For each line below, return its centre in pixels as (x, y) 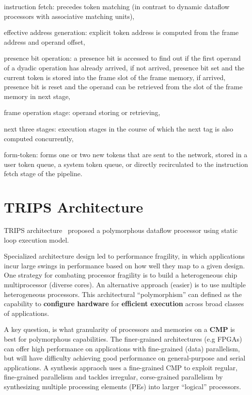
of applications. (27, 313)
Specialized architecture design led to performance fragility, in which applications (124, 256)
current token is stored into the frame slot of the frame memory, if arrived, (115, 77)
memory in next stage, (37, 96)
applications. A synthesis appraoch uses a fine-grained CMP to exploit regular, (121, 367)
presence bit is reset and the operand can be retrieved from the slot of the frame (123, 87)
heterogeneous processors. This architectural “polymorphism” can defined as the (123, 294)
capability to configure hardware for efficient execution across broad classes (124, 304)
